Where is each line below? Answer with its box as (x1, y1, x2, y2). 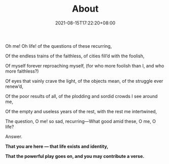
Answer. (5, 133, 23, 140)
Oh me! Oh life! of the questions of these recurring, (5, 43, 112, 49)
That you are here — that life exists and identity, (5, 143, 109, 149)
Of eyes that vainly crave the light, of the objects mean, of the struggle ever (5, 78, 163, 84)
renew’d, (5, 83, 24, 89)
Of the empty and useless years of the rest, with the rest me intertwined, (5, 108, 157, 114)
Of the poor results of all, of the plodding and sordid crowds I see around (5, 93, 158, 99)
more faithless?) (5, 68, 39, 74)
